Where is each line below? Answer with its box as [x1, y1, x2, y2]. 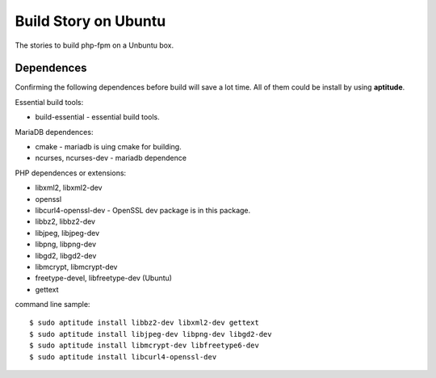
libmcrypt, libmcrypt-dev [35, 262, 118, 271]
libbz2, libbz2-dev [35, 216, 96, 226]
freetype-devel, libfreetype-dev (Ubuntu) [35, 273, 173, 283]
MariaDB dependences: [15, 127, 94, 136]
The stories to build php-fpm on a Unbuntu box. [15, 40, 174, 50]
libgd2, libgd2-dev [35, 250, 97, 260]
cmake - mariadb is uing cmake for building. [35, 142, 182, 152]
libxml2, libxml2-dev [35, 183, 103, 193]
